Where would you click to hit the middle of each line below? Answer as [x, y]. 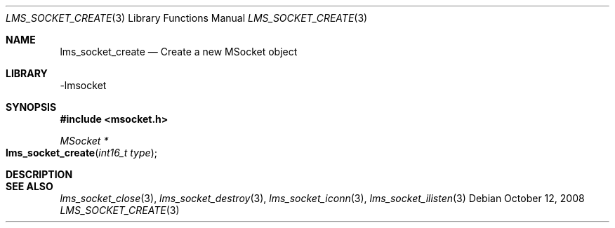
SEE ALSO [29, 186]
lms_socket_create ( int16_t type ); [81, 153]
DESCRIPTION [39, 174]
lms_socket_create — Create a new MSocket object [179, 52]
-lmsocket [83, 85]
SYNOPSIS [31, 107]
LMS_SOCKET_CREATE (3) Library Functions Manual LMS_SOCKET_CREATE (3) [187, 18]
